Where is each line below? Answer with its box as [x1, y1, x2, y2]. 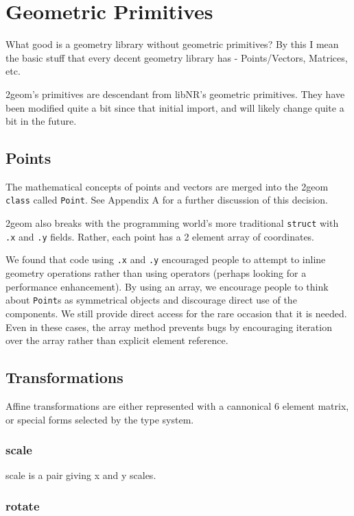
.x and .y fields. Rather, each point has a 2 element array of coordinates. [5, 229, 315, 243]
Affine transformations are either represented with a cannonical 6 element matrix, [5, 398, 349, 413]
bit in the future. [5, 114, 77, 128]
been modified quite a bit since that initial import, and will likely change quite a [5, 100, 344, 114]
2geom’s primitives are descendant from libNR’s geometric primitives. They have [5, 86, 345, 101]
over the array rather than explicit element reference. [5, 333, 228, 347]
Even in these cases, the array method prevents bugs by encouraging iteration [5, 319, 332, 334]
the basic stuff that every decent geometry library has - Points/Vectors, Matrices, [5, 50, 348, 64]
